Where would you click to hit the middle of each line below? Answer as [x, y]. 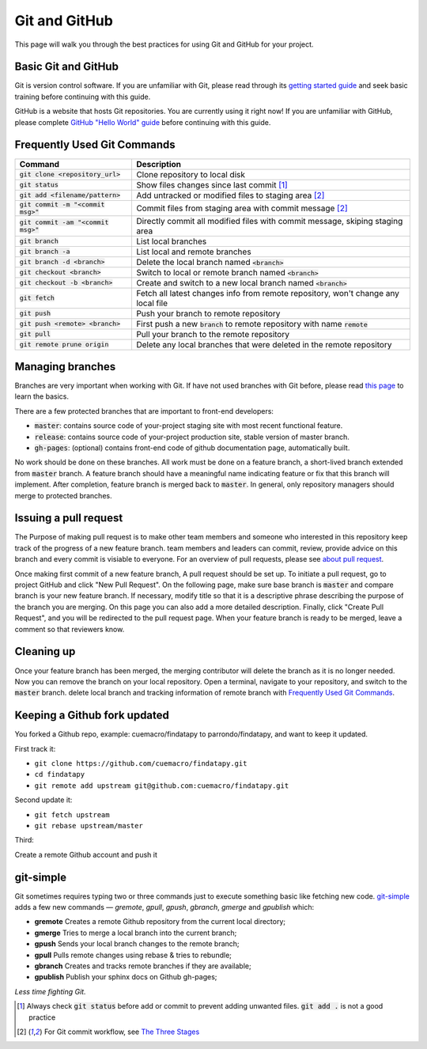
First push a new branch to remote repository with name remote [251, 324]
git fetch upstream [72, 814]
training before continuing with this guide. [83, 97]
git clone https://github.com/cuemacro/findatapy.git [141, 763]
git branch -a [45, 252]
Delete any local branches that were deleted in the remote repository [264, 344]
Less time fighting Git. [50, 991]
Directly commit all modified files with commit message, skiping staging [269, 221]
